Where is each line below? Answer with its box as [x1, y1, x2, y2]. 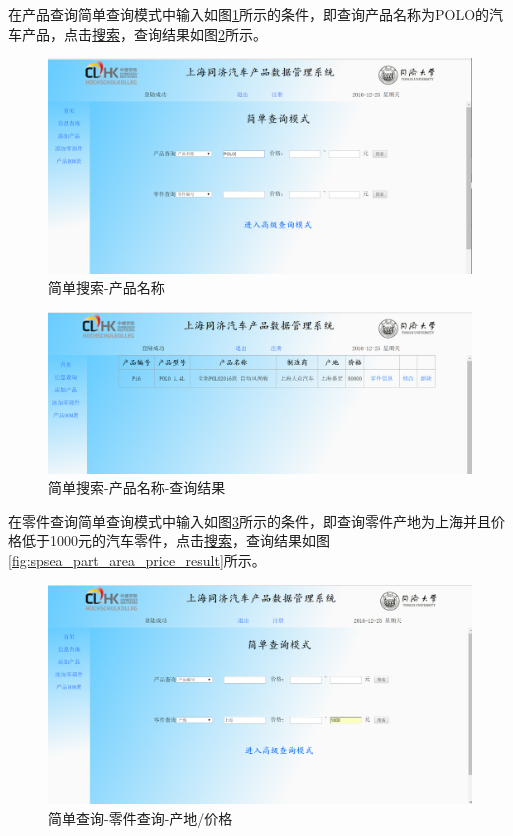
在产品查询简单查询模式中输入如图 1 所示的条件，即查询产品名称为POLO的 [8, 4, 490, 24]
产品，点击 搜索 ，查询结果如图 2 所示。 [21, 23, 267, 44]
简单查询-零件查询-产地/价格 [48, 808, 233, 828]
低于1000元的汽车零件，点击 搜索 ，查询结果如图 [21, 530, 330, 551]
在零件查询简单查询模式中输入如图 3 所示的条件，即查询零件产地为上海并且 [8, 510, 491, 531]
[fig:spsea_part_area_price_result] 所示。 [8, 549, 266, 570]
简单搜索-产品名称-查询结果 [48, 477, 226, 498]
